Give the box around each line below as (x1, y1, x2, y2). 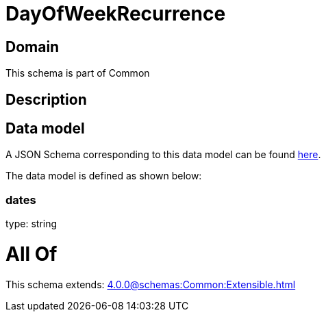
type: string (5, 218, 58, 230)
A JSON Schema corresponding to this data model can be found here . (5, 149, 321, 161)
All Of (5, 242, 58, 266)
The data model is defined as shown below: (5, 170, 202, 182)
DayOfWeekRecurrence (5, 2, 226, 25)
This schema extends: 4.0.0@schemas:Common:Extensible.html (5, 278, 296, 290)
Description (5, 90, 87, 108)
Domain (5, 38, 60, 55)
